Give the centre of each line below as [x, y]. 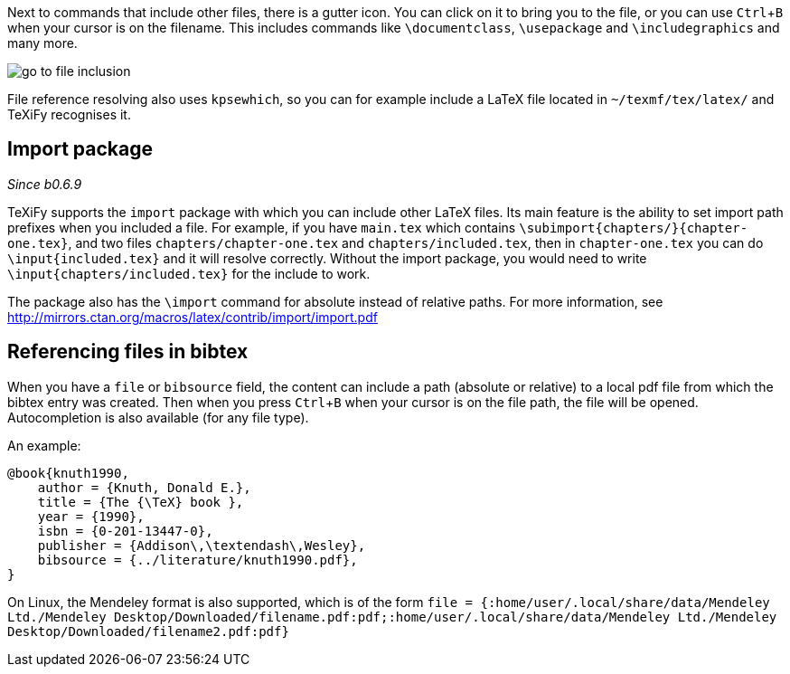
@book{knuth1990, [68, 473]
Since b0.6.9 [45, 184]
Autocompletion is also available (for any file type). [158, 417]
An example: [44, 445]
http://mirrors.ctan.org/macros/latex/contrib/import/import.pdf [193, 317]
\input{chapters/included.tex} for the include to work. [189, 273]
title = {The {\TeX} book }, [141, 502]
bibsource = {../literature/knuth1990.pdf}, [197, 560]
